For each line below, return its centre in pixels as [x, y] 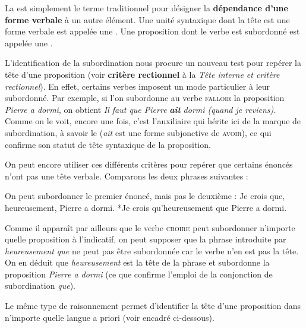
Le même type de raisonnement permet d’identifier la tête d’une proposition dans [153, 306]
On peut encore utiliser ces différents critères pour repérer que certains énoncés [149, 164]
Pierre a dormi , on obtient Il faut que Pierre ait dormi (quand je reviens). [141, 109]
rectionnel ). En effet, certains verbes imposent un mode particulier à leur [138, 86]
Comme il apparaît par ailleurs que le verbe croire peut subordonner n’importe [150, 227]
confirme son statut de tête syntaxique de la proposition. [108, 144]
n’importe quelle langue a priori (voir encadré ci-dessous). [110, 317]
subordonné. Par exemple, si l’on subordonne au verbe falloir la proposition [145, 98]
